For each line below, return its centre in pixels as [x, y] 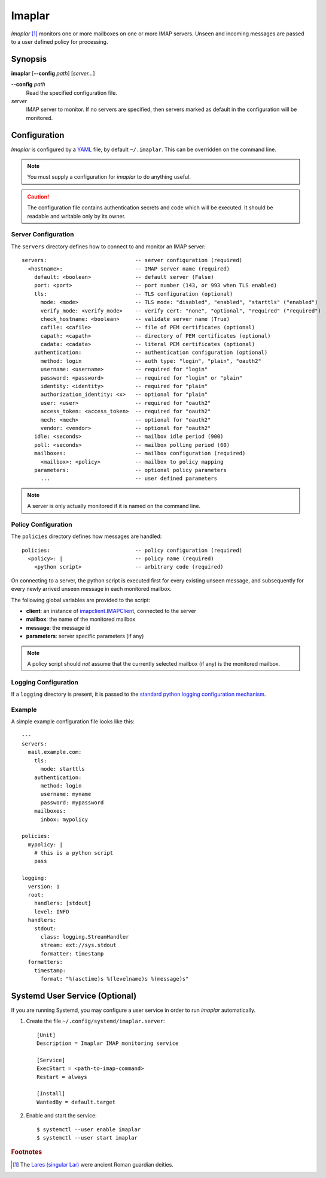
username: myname [66, 794]
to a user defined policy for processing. [60, 41]
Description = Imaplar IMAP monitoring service [108, 1043]
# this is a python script [74, 853]
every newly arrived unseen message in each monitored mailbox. [91, 589]
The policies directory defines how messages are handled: [86, 536]
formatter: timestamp [72, 953]
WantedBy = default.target [76, 1102]
